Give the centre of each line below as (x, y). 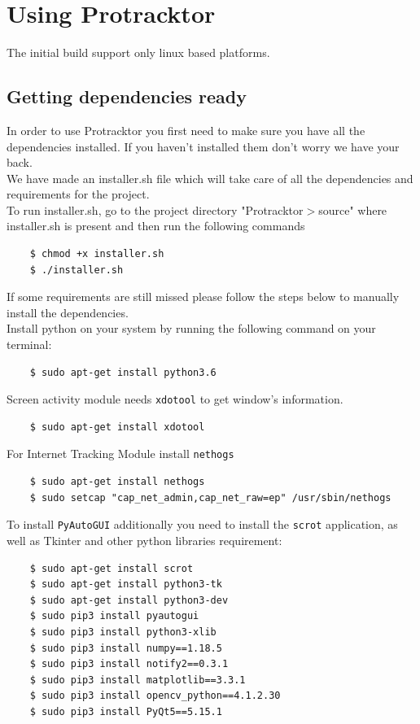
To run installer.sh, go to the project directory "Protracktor (155, 209)
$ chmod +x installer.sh (97, 254)
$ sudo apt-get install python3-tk (126, 584)
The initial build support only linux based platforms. (138, 52)
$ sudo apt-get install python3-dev (129, 600)
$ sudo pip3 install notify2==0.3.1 (129, 664)
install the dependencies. (68, 312)
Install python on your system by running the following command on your (191, 328)
